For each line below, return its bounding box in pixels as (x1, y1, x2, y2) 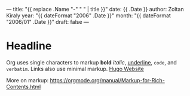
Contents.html (6, 83, 41, 90)
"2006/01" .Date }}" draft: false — (6, 18, 90, 25)
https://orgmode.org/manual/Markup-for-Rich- (50, 76, 166, 83)
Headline (6, 39, 52, 53)
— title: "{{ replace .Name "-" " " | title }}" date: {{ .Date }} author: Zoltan (6, 6, 184, 13)
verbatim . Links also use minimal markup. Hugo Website (6, 65, 145, 72)
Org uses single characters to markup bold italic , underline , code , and (6, 58, 177, 66)
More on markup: (6, 76, 49, 83)
